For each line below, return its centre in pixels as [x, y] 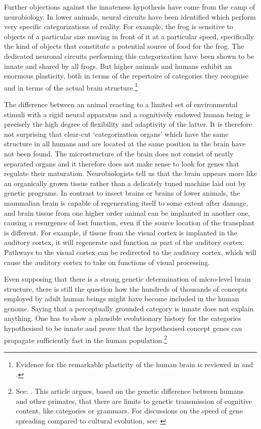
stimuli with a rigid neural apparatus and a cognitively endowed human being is [127, 114]
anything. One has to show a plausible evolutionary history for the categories [122, 318]
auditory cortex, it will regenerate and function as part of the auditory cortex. [124, 242]
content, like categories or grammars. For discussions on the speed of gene [129, 411]
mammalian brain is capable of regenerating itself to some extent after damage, [126, 202]
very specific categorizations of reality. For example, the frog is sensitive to [119, 26]
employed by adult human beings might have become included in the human [121, 298]
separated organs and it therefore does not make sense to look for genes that [122, 163]
